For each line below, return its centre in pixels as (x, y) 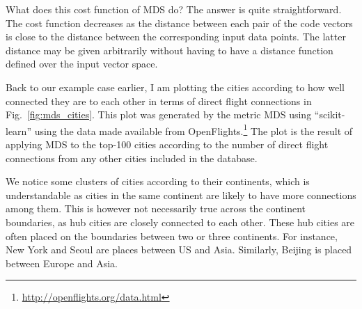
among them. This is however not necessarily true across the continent (156, 208)
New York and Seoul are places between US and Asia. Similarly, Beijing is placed (179, 249)
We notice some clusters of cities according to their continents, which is (158, 181)
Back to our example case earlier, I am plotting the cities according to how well (175, 87)
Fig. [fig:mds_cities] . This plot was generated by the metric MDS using (159, 114)
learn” (18, 130)
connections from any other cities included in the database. (132, 158)
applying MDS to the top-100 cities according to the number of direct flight (167, 144)
